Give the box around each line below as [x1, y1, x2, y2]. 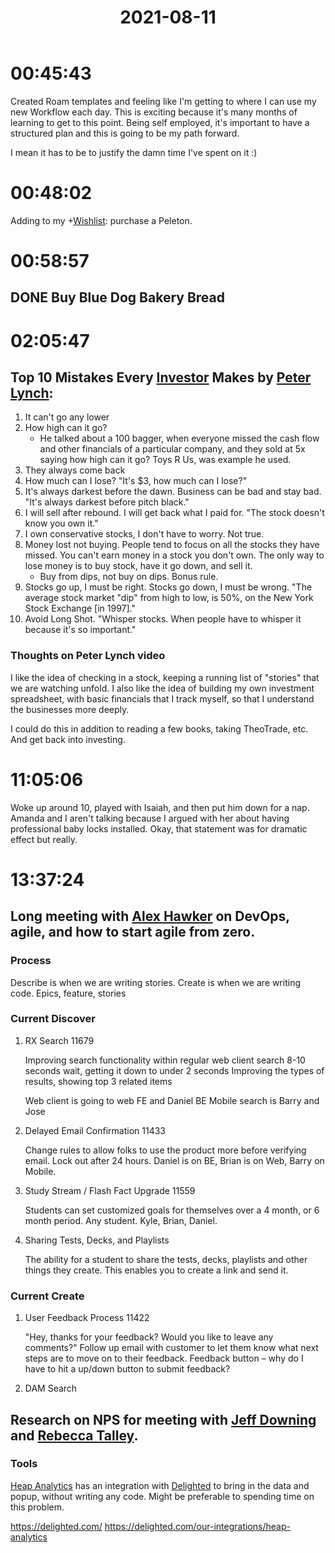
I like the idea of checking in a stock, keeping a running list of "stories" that [10, 671, 320, 683]
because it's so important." [24, 624, 137, 636]
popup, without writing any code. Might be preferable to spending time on [10, 1490, 315, 1502]
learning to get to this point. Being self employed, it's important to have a [10, 116, 310, 128]
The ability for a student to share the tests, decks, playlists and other [24, 1253, 308, 1265]
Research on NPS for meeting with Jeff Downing [10, 1411, 317, 1428]
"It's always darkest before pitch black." [24, 496, 190, 508]
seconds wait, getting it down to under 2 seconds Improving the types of [24, 1064, 325, 1076]
